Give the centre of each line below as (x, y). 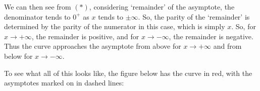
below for (18, 56)
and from (227, 46)
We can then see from (38, 7)
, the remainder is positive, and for (85, 36)
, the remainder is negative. (211, 36)
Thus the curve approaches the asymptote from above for (93, 46)
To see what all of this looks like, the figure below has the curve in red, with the (128, 73)
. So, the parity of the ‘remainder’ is (194, 16)
